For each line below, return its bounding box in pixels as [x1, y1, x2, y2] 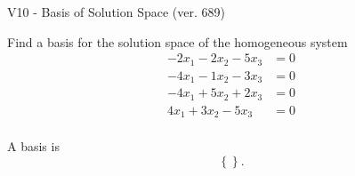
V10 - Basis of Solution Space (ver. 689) [7, 3, 225, 20]
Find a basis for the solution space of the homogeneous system [7, 32, 348, 51]
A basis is [7, 137, 60, 156]
